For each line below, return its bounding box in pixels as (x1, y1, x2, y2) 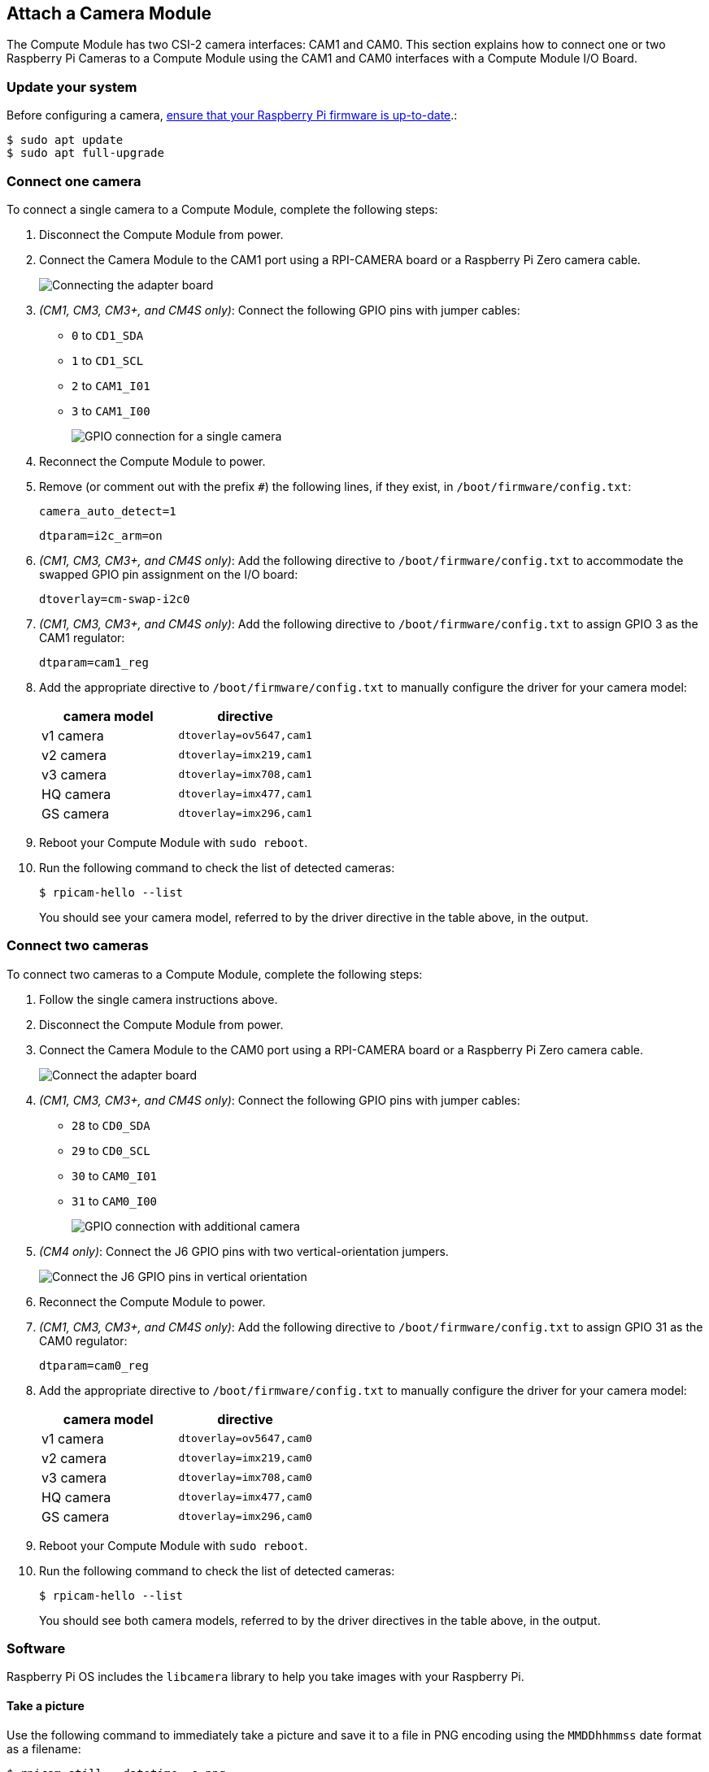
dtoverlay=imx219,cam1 (178, 749, 312, 762)
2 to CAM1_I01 (72, 378, 150, 393)
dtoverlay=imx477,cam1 (178, 788, 312, 801)
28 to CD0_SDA (72, 1118, 150, 1132)
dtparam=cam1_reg (39, 655, 149, 669)
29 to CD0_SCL (72, 1143, 150, 1157)
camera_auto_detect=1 (39, 504, 176, 518)
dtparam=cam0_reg (39, 1358, 149, 1372)
